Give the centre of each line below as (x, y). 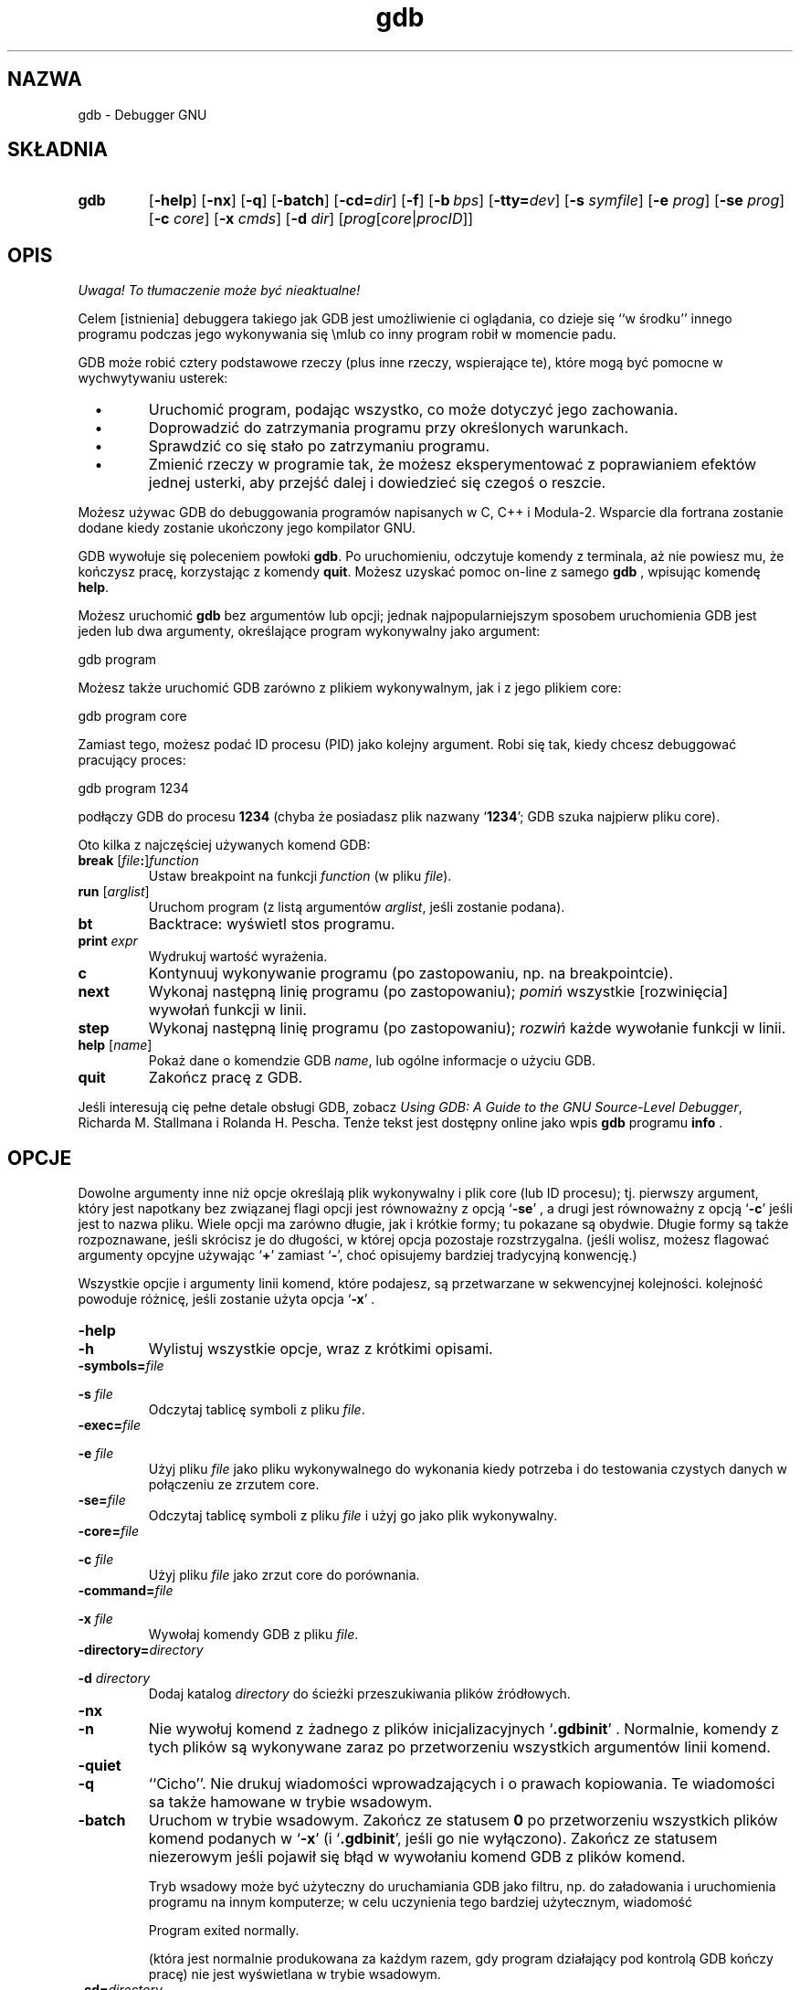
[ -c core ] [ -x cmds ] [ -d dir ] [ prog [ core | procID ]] (311, 219)
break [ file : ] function (138, 861)
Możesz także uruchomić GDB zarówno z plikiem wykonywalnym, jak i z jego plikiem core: (350, 688)
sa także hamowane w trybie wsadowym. (290, 1802)
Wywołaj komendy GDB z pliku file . (253, 1635)
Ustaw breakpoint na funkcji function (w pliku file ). (300, 876)
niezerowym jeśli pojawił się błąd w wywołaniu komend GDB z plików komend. (417, 1857)
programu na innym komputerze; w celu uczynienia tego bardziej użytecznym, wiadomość (421, 1902)
